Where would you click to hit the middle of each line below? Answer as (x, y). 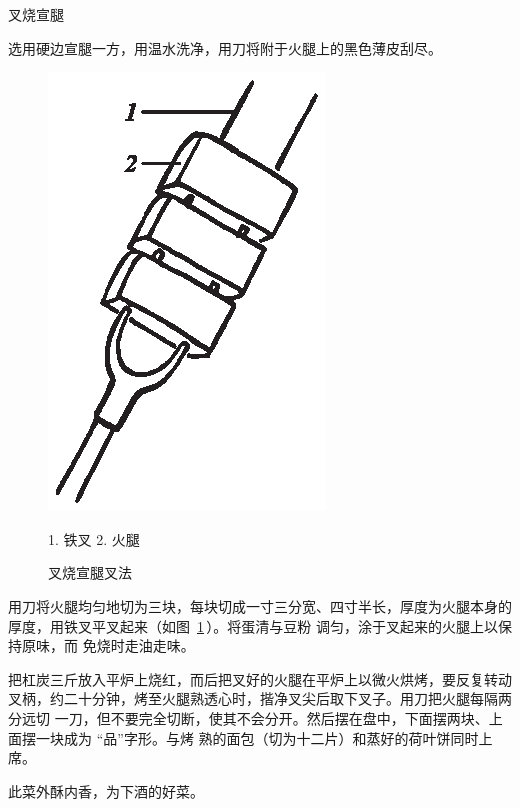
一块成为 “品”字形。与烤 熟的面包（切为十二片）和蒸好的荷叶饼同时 (257, 737)
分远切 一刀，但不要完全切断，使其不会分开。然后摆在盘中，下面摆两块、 (248, 717)
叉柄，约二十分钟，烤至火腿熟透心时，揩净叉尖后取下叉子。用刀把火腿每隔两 (260, 698)
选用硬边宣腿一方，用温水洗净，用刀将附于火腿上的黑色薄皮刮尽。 (225, 47)
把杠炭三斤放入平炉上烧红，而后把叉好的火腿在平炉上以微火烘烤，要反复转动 (260, 678)
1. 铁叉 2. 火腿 (94, 538)
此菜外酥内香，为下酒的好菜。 (106, 790)
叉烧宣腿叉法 (90, 572)
